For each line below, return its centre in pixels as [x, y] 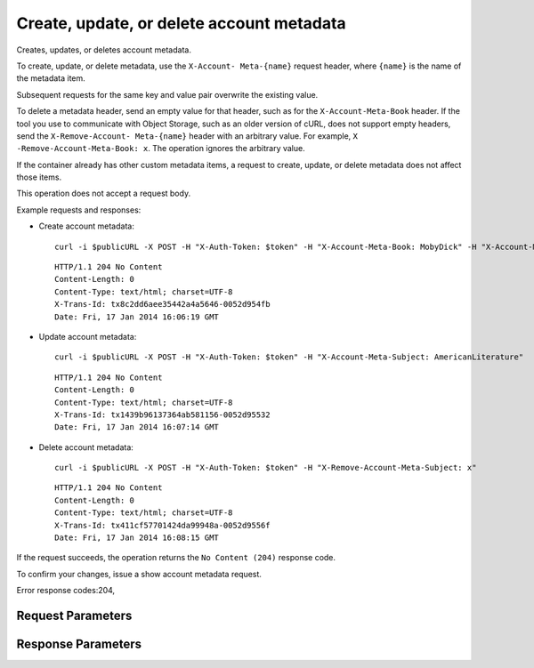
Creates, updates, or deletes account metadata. [104, 50]
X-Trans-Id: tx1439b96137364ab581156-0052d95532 [162, 414]
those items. [39, 177]
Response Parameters [79, 644]
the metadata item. [51, 78]
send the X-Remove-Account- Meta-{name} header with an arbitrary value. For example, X [187, 136]
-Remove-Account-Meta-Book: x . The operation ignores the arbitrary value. [161, 149]
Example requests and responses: [79, 210]
